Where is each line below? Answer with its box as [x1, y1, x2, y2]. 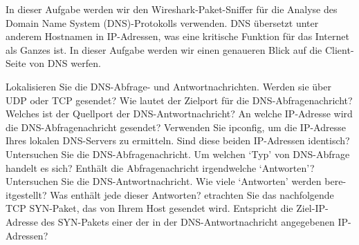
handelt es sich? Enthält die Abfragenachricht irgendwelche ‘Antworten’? [6, 160, 315, 175]
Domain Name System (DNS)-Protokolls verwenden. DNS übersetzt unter [6, 15, 319, 30]
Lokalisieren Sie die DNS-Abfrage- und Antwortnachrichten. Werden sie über [6, 79, 331, 93]
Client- [324, 42, 354, 57]
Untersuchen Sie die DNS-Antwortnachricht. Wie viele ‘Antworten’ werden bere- [6, 174, 347, 188]
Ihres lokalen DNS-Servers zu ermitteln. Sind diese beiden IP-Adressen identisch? [6, 133, 350, 148]
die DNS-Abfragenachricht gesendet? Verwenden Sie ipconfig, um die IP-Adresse [6, 119, 346, 134]
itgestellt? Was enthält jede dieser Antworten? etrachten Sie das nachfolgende [6, 187, 334, 202]
